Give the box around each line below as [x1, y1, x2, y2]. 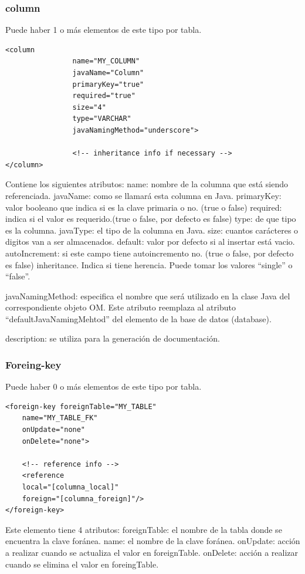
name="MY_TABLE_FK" [22, 414, 98, 423]
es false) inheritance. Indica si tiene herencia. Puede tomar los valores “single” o [5, 258, 293, 271]
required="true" [72, 92, 135, 100]
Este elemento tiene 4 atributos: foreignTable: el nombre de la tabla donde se [5, 523, 282, 535]
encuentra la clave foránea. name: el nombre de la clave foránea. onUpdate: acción [5, 535, 300, 547]
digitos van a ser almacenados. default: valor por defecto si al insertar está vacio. [5, 235, 295, 248]
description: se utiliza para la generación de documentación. [5, 332, 220, 345]
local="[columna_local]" [22, 483, 119, 492]
